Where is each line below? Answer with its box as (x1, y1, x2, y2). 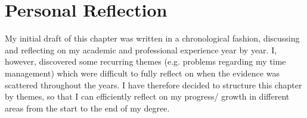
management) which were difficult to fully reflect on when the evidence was (5, 66, 280, 79)
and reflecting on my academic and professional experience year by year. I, (5, 43, 277, 56)
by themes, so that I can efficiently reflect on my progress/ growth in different (5, 90, 290, 103)
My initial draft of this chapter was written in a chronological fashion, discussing (5, 32, 300, 44)
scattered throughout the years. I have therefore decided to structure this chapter (5, 78, 302, 91)
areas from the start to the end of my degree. (5, 101, 170, 114)
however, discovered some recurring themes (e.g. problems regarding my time (5, 55, 286, 68)
